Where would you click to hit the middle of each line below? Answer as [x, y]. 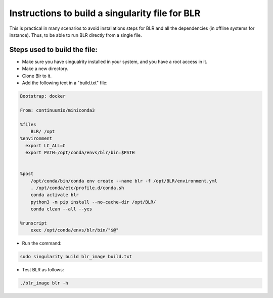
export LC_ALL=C [45, 145]
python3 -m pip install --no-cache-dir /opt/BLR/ [93, 202]
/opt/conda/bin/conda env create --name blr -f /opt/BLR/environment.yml [124, 181]
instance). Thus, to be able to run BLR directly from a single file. [76, 35]
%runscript [33, 223]
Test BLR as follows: [43, 270]
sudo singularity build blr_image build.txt [76, 257]
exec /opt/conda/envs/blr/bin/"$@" [75, 230]
